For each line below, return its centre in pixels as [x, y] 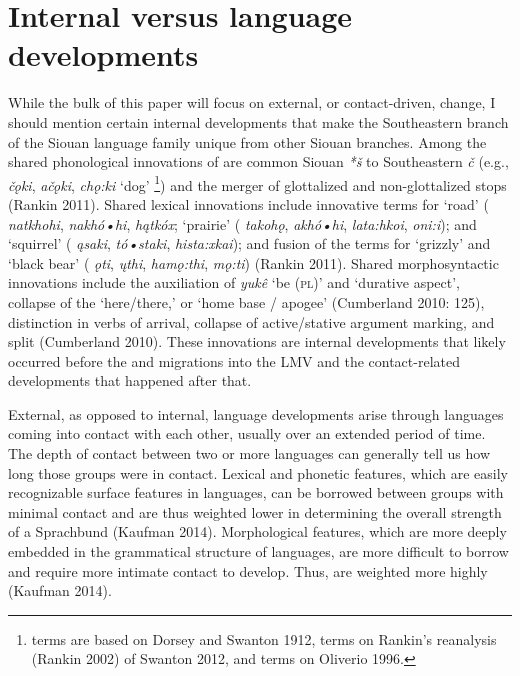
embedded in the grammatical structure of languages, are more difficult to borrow [258, 551]
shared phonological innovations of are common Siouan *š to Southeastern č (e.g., [258, 161]
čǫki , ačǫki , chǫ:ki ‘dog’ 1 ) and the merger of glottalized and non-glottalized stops [257, 183]
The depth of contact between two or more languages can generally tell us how [249, 453]
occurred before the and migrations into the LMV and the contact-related [234, 360]
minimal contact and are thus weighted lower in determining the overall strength [255, 511]
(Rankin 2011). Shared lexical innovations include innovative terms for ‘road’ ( [248, 203]
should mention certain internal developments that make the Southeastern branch [258, 121]
